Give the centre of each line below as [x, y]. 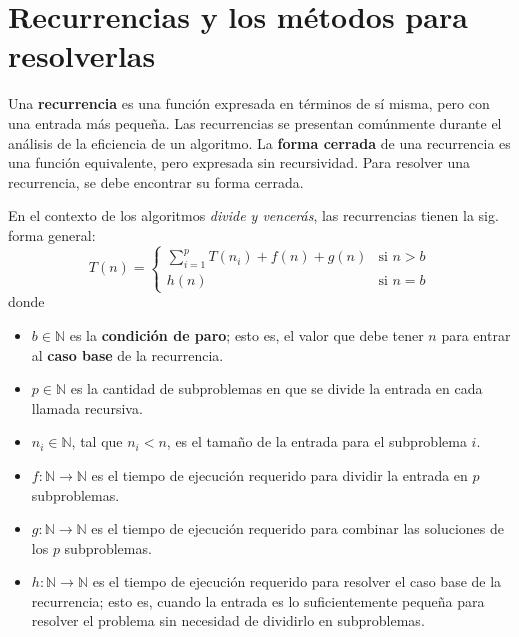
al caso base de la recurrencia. [127, 354]
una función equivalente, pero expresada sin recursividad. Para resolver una [239, 162]
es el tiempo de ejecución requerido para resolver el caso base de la [297, 581]
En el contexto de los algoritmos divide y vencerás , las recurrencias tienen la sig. [253, 215]
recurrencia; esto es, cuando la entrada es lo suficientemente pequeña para [258, 600]
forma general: [52, 234]
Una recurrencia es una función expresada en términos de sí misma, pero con [249, 103]
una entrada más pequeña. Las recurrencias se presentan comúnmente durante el [255, 122]
